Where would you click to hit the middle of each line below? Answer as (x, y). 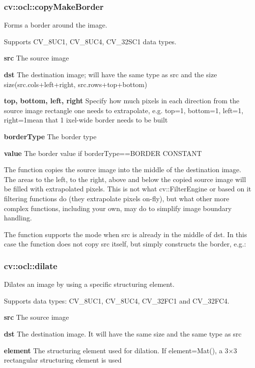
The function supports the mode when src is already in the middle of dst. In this (126, 234)
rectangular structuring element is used (63, 360)
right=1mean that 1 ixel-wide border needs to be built (86, 120)
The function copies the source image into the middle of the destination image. (123, 169)
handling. (18, 218)
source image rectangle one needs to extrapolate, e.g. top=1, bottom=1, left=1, (124, 110)
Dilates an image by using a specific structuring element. (89, 284)
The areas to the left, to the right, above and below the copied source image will (125, 179)
